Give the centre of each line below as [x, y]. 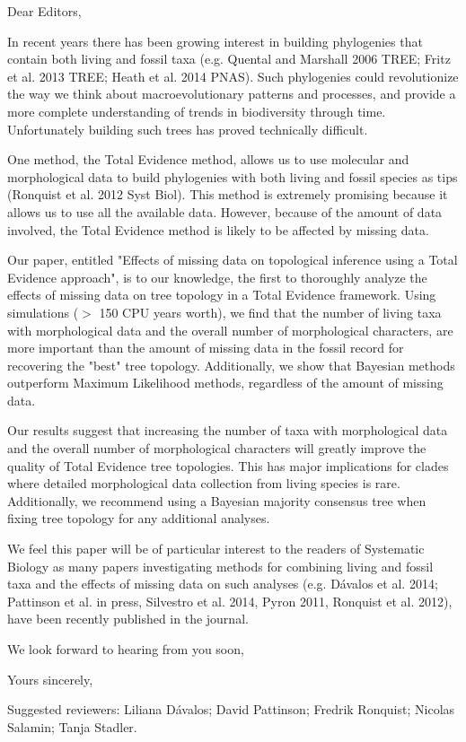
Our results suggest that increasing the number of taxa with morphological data [228, 430]
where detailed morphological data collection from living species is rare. [204, 483]
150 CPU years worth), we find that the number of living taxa [270, 312]
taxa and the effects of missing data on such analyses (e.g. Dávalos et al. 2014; [223, 584]
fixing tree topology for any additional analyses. [139, 518]
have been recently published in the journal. [128, 619]
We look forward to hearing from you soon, [126, 649]
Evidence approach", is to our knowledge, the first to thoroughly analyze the [217, 277]
